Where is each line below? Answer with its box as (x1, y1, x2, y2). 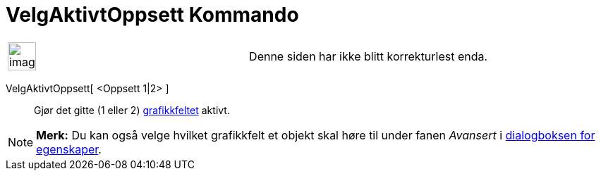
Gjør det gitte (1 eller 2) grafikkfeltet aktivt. (34, 103, 230, 116)
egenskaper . (36, 142, 102, 156)
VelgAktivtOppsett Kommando (6, 3, 299, 27)
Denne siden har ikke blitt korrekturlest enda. (249, 49, 488, 63)
